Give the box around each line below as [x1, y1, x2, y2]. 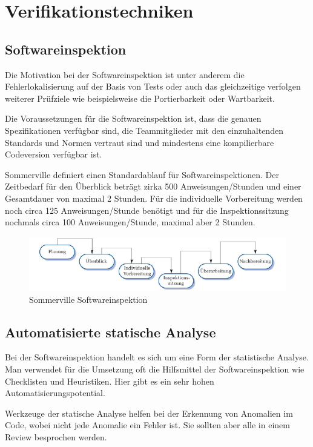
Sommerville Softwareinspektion [29, 293, 148, 305]
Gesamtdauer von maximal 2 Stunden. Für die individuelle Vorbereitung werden [5, 191, 303, 204]
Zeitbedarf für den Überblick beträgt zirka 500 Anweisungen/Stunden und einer [5, 180, 301, 193]
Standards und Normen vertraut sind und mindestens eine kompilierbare [5, 136, 274, 148]
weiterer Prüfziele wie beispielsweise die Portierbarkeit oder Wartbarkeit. [5, 91, 275, 104]
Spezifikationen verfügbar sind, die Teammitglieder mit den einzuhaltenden [5, 124, 283, 136]
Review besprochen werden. [5, 430, 107, 443]
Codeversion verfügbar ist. [5, 148, 102, 161]
